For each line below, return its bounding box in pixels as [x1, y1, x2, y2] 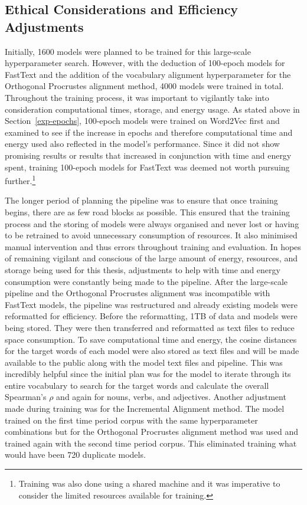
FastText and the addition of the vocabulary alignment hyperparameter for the [5, 68, 291, 80]
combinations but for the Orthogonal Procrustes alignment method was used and [5, 425, 298, 438]
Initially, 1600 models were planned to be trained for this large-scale [5, 45, 251, 57]
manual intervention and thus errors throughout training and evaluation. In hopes [5, 240, 301, 252]
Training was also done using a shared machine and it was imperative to [18, 477, 280, 490]
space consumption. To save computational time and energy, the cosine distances [5, 333, 297, 345]
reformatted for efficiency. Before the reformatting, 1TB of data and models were [5, 310, 298, 322]
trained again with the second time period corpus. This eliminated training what [5, 437, 297, 449]
